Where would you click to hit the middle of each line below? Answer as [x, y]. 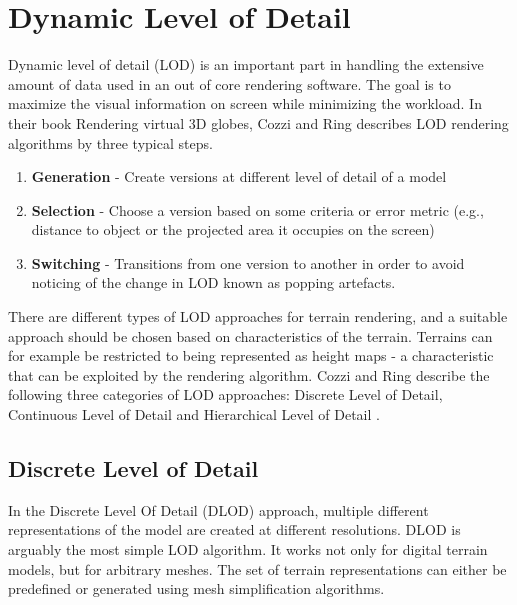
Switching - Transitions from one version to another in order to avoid [248, 262]
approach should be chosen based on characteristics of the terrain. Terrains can [250, 335]
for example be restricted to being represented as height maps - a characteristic [251, 355]
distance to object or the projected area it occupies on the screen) [233, 229]
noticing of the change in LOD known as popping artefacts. [213, 282]
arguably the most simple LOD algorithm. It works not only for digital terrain [248, 549]
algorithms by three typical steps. [110, 142]
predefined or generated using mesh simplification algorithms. [196, 588]
